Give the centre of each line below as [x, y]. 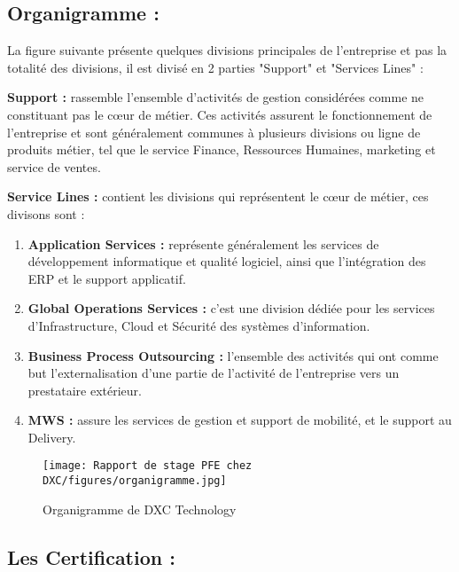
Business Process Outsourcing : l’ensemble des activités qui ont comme [233, 355]
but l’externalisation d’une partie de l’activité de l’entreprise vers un [214, 373]
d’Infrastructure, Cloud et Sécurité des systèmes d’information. [199, 325]
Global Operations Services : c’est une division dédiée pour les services [231, 308]
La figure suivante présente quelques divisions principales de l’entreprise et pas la [227, 50]
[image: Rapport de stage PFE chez [148, 466]
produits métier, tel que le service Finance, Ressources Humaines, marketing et [222, 149]
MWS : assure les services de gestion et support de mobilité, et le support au [240, 420]
